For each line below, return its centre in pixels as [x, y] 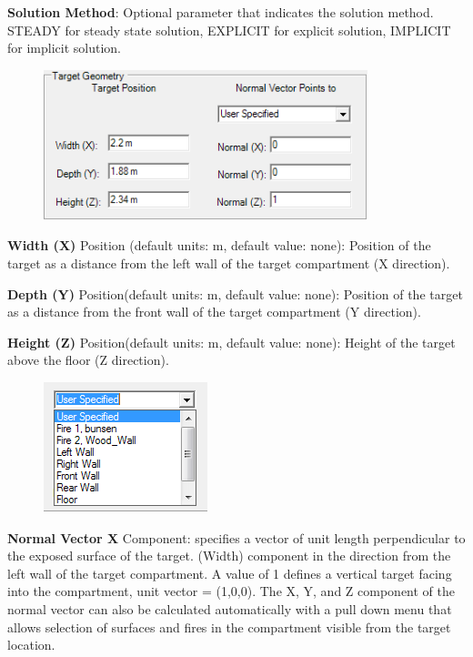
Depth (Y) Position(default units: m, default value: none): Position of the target [235, 293]
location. [31, 645]
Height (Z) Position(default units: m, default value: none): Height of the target [231, 342]
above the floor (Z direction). [88, 360]
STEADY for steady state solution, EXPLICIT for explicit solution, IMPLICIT [229, 30]
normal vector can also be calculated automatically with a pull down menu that [230, 608]
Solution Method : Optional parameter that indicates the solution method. [221, 12]
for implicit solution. [64, 48]
